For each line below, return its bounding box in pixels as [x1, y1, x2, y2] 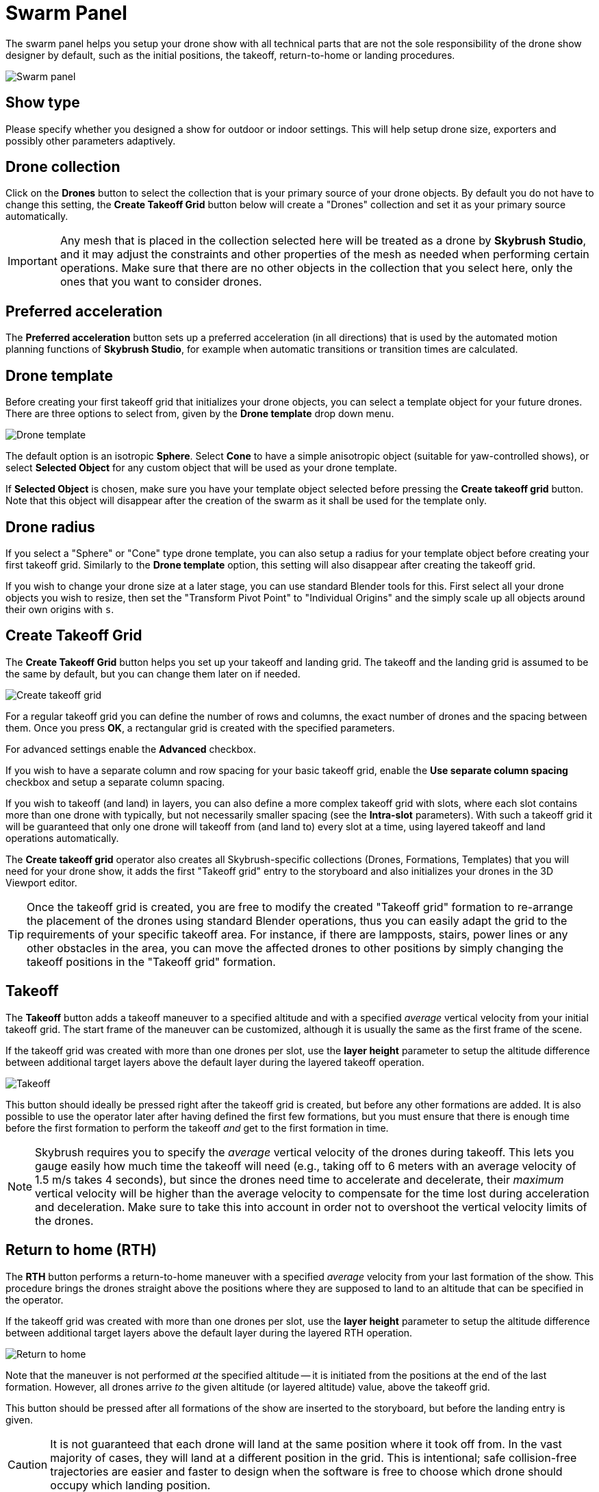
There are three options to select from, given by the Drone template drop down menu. [5, 408, 394, 420]
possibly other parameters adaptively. [5, 134, 176, 147]
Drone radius [5, 518, 95, 536]
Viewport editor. [5, 876, 77, 888]
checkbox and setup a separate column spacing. [5, 775, 225, 788]
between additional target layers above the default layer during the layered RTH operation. [5, 1326, 413, 1339]
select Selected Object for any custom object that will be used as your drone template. [5, 462, 398, 474]
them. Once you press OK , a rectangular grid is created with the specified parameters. [5, 721, 395, 734]
